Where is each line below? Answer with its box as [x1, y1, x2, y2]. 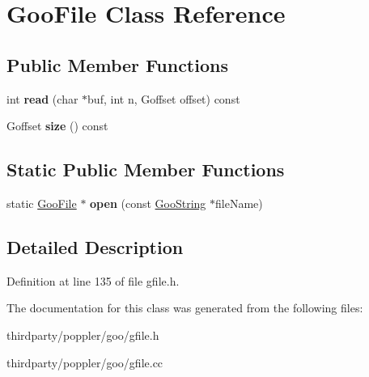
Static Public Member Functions [6, 157, 285, 182]
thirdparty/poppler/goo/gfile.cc [6, 354, 163, 371]
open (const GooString [90, 194, 206, 211]
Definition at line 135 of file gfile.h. [6, 272, 180, 289]
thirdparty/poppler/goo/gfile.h [6, 326, 159, 343]
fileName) [215, 194, 263, 211]
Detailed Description [6, 234, 184, 259]
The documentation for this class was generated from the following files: [6, 299, 363, 316]
